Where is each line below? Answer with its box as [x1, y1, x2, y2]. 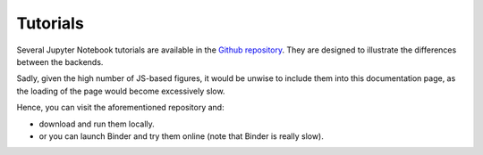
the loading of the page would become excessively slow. [16, 86, 225, 96]
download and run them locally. [38, 118, 156, 129]
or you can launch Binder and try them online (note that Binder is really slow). [38, 130, 324, 142]
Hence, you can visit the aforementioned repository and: [16, 102, 225, 113]
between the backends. [16, 56, 104, 67]
